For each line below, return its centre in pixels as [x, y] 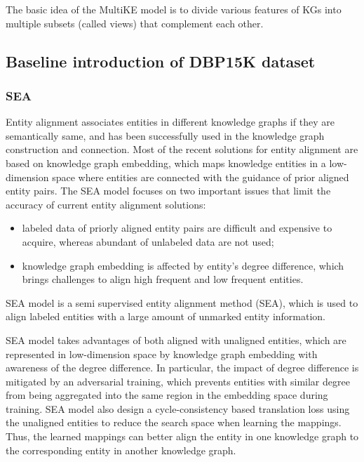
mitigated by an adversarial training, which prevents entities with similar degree [178, 381]
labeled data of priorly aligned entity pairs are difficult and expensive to [177, 228]
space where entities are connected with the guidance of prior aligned [201, 177]
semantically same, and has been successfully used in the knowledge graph [165, 135]
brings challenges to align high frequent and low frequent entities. [163, 279]
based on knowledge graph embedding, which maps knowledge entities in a [166, 163]
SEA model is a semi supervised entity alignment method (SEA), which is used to [182, 302]
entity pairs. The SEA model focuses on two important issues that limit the [168, 191]
